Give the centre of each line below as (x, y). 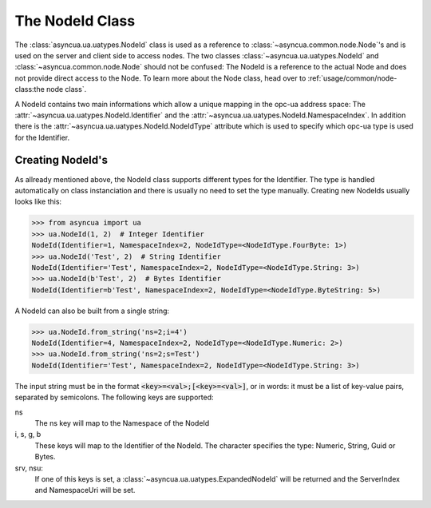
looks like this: (38, 202)
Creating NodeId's (61, 160)
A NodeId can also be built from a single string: (92, 311)
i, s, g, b (28, 435)
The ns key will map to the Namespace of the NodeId (122, 423)
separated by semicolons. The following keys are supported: (114, 397)
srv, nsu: (29, 468)
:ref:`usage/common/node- (352, 78)
